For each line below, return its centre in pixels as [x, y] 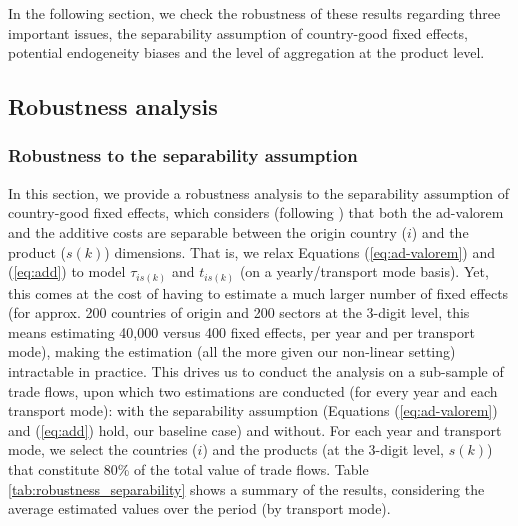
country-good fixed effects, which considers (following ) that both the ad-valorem [256, 212]
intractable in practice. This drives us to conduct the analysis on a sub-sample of [256, 371]
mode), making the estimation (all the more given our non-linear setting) [232, 351]
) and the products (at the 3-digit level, [323, 449]
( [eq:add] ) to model [67, 271]
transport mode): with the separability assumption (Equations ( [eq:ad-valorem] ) [253, 410]
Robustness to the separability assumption [183, 155]
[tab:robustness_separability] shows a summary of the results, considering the [246, 488]
